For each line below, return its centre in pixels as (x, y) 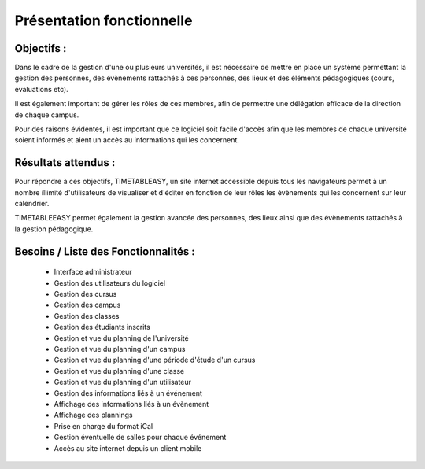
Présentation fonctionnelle (103, 20)
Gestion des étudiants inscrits (102, 327)
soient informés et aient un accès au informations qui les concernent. (127, 140)
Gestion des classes (87, 316)
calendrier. (32, 204)
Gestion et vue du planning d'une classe (119, 371)
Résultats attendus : (65, 162)
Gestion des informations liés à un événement (128, 393)
